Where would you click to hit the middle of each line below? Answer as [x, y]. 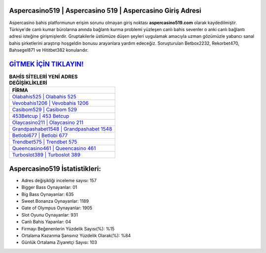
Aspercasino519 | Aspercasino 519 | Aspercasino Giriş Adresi [105, 11]
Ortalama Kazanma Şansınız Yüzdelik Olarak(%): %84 [76, 236]
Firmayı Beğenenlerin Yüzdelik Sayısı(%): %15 [68, 228]
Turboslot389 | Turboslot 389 [46, 155]
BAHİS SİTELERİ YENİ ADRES [44, 77]
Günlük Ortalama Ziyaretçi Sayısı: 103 [59, 242]
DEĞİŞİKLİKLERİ [28, 83]
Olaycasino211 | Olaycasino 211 [48, 123]
